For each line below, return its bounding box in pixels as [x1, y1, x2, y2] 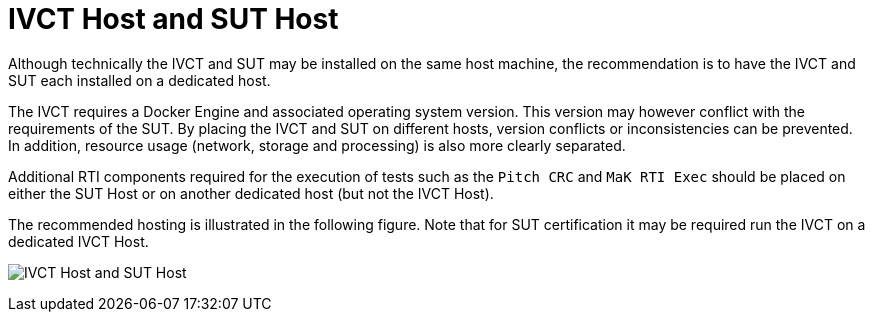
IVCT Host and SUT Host [8, 2, 339, 36]
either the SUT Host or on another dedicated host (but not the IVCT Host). [8, 184, 494, 202]
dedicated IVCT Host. [8, 232, 149, 250]
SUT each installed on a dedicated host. [8, 71, 271, 89]
